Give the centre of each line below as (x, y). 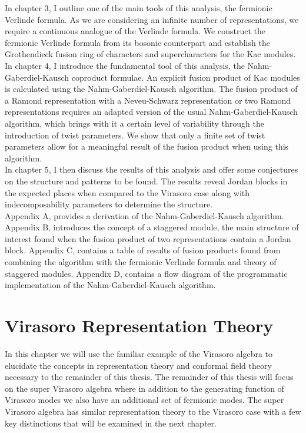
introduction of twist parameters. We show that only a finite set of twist (135, 135)
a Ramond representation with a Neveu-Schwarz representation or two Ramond (148, 100)
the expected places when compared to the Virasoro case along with (127, 192)
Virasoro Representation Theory (139, 325)
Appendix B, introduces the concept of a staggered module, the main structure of (152, 227)
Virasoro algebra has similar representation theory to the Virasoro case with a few (153, 411)
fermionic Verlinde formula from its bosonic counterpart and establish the (137, 42)
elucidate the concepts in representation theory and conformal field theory (138, 365)
